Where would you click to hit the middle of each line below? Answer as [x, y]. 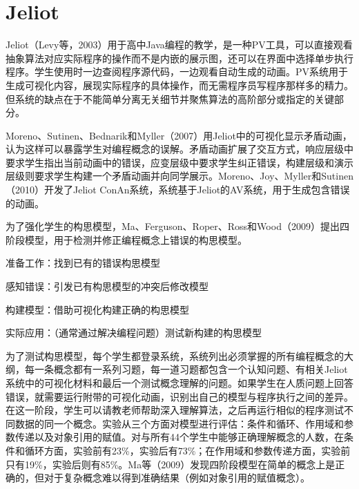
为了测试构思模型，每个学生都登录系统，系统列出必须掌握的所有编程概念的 [175, 355]
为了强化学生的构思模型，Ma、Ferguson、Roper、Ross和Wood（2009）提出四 [177, 226]
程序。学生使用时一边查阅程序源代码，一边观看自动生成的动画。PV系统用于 [177, 71]
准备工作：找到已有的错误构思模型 [83, 263]
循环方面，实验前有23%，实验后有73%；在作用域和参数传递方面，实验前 [187, 450]
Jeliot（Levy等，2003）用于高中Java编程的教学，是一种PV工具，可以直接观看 [179, 45]
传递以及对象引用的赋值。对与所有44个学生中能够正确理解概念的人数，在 [179, 437]
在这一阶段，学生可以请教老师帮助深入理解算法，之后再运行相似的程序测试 [175, 410]
